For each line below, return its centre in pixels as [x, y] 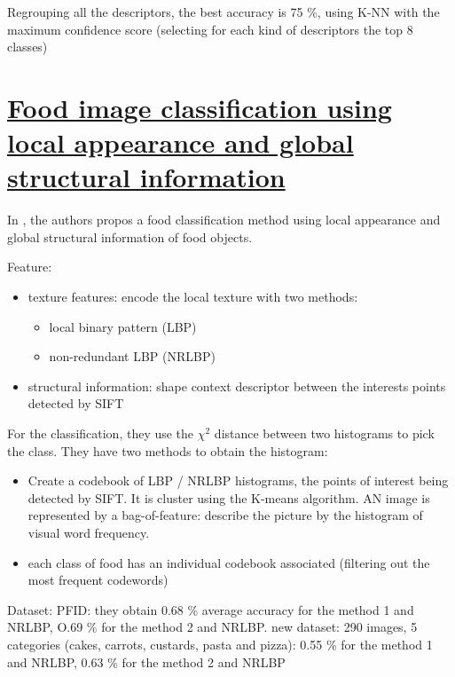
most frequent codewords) [98, 580]
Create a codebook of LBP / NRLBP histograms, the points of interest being [238, 480]
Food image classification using [200, 107]
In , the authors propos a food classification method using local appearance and [224, 220]
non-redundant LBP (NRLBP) [132, 356]
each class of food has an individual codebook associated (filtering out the [229, 562]
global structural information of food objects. [130, 236]
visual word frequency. [89, 532]
